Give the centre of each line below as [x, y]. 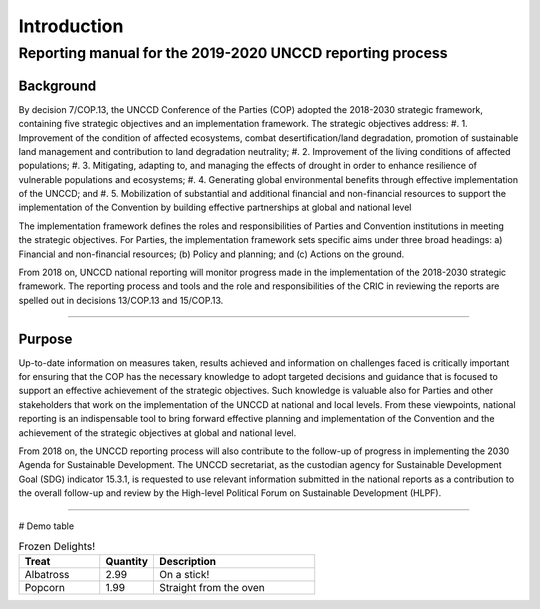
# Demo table [46, 526]
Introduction [71, 26]
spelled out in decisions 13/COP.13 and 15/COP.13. [121, 300]
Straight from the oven [212, 588]
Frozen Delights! [56, 547]
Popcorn [44, 588]
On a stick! [184, 575]
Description [188, 562]
